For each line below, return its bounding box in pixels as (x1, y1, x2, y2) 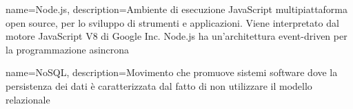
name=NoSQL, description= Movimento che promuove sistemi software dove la (6, 65, 338, 80)
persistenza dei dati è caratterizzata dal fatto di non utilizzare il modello (6, 78, 312, 93)
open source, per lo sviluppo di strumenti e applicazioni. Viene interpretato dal (6, 15, 339, 29)
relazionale (6, 92, 50, 106)
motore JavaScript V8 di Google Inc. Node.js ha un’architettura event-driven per (6, 29, 347, 43)
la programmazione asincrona (6, 42, 130, 56)
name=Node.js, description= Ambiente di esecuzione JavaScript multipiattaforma (6, 2, 348, 16)
